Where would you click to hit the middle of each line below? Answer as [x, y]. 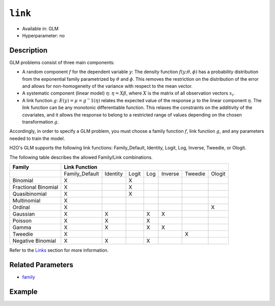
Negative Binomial [34, 241]
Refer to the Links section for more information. [59, 250]
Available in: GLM [40, 29]
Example [23, 291]
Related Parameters [42, 265]
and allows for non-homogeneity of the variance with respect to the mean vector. [107, 86]
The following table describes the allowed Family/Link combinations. [81, 157]
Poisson [22, 221]
